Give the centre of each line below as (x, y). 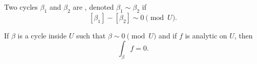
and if (168, 35)
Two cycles (21, 7)
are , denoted (93, 7)
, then (243, 35)
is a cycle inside (42, 35)
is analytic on (206, 35)
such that (91, 35)
